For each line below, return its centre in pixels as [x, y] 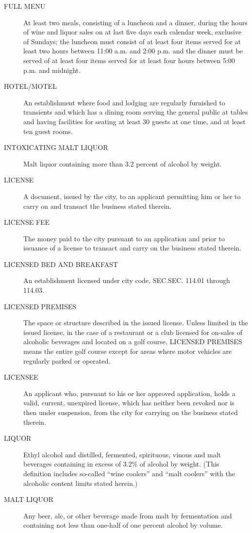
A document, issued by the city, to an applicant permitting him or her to [132, 196]
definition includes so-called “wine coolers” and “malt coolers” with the [129, 473]
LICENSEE [21, 377]
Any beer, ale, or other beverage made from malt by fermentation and [128, 515]
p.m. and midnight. [52, 70]
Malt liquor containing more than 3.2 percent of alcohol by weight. [123, 163]
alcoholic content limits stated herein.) [81, 483]
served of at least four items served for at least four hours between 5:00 [129, 60]
